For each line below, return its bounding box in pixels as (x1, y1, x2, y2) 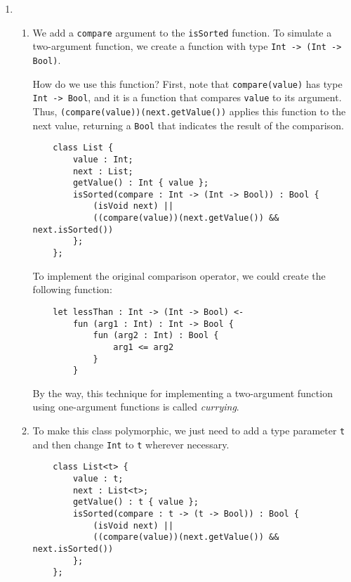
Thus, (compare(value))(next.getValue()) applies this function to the (32, 103, 346, 118)
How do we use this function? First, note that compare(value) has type (32, 76, 343, 91)
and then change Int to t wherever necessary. (32, 436, 230, 451)
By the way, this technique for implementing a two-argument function (32, 385, 333, 400)
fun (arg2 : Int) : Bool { (93, 330, 219, 341)
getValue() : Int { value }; (72, 178, 209, 188)
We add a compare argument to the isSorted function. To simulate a (32, 25, 332, 39)
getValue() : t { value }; (72, 497, 199, 507)
